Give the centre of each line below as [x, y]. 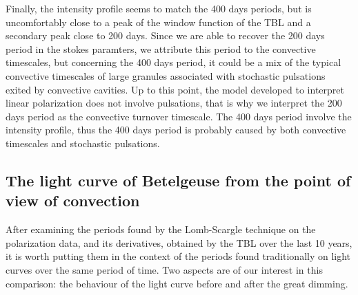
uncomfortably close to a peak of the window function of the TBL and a [158, 22]
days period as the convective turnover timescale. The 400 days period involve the [179, 116]
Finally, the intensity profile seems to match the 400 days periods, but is [159, 8]
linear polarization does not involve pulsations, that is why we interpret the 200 [174, 103]
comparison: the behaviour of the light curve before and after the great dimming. [177, 283]
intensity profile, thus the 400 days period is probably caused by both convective [176, 130]
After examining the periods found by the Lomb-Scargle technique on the [161, 229]
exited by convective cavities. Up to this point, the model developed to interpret [175, 89]
